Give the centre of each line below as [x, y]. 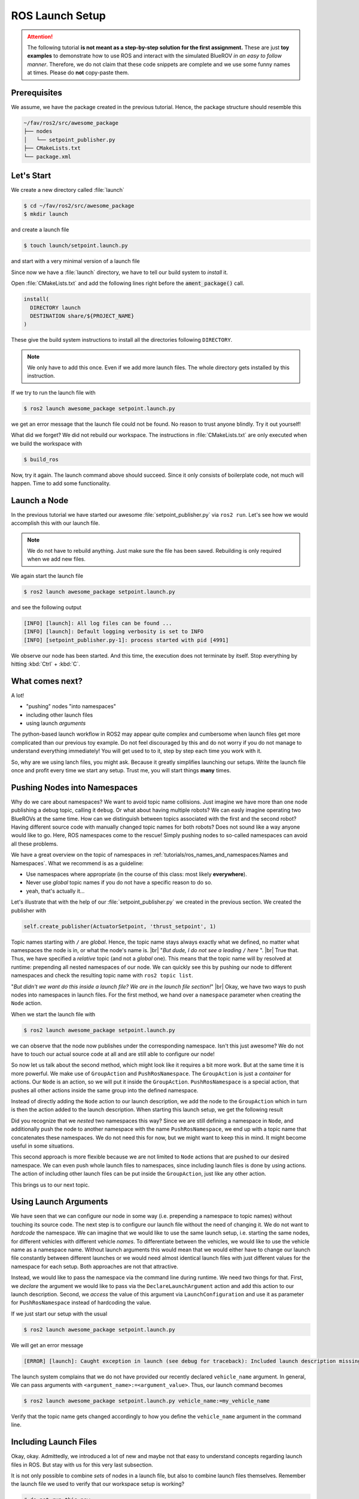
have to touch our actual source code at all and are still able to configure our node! [113, 1054]
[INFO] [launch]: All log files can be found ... [98, 623]
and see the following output [46, 607]
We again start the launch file [47, 576]
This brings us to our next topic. [50, 1185]
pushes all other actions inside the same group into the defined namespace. [105, 1090]
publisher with [28, 910]
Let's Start [31, 175]
